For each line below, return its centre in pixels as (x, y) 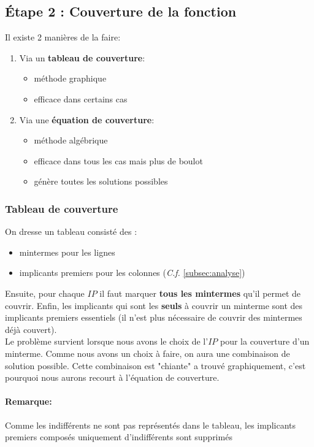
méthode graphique (70, 78)
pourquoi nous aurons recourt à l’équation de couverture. (112, 377)
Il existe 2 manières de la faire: (63, 37)
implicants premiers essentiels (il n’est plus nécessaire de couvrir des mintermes (154, 317)
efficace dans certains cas (81, 98)
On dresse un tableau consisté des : (71, 231)
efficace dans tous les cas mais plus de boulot (118, 160)
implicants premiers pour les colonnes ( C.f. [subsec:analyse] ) (132, 273)
